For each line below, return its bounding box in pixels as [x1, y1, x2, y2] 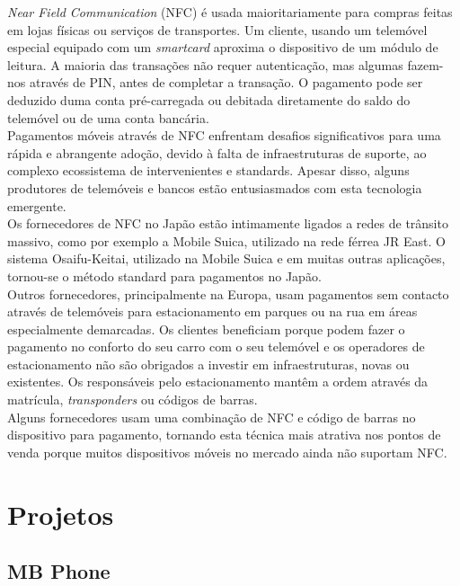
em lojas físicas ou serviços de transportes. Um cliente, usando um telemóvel [7, 20, 428, 39]
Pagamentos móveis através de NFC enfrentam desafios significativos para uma [7, 126, 441, 145]
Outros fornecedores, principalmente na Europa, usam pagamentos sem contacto [7, 284, 449, 303]
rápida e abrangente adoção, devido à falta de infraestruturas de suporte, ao [7, 143, 427, 162]
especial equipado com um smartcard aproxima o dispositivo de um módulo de [7, 38, 438, 57]
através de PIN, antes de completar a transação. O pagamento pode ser [29, 73, 423, 92]
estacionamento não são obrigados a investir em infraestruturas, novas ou [7, 354, 410, 373]
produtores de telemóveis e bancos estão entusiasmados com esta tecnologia [7, 178, 422, 197]
